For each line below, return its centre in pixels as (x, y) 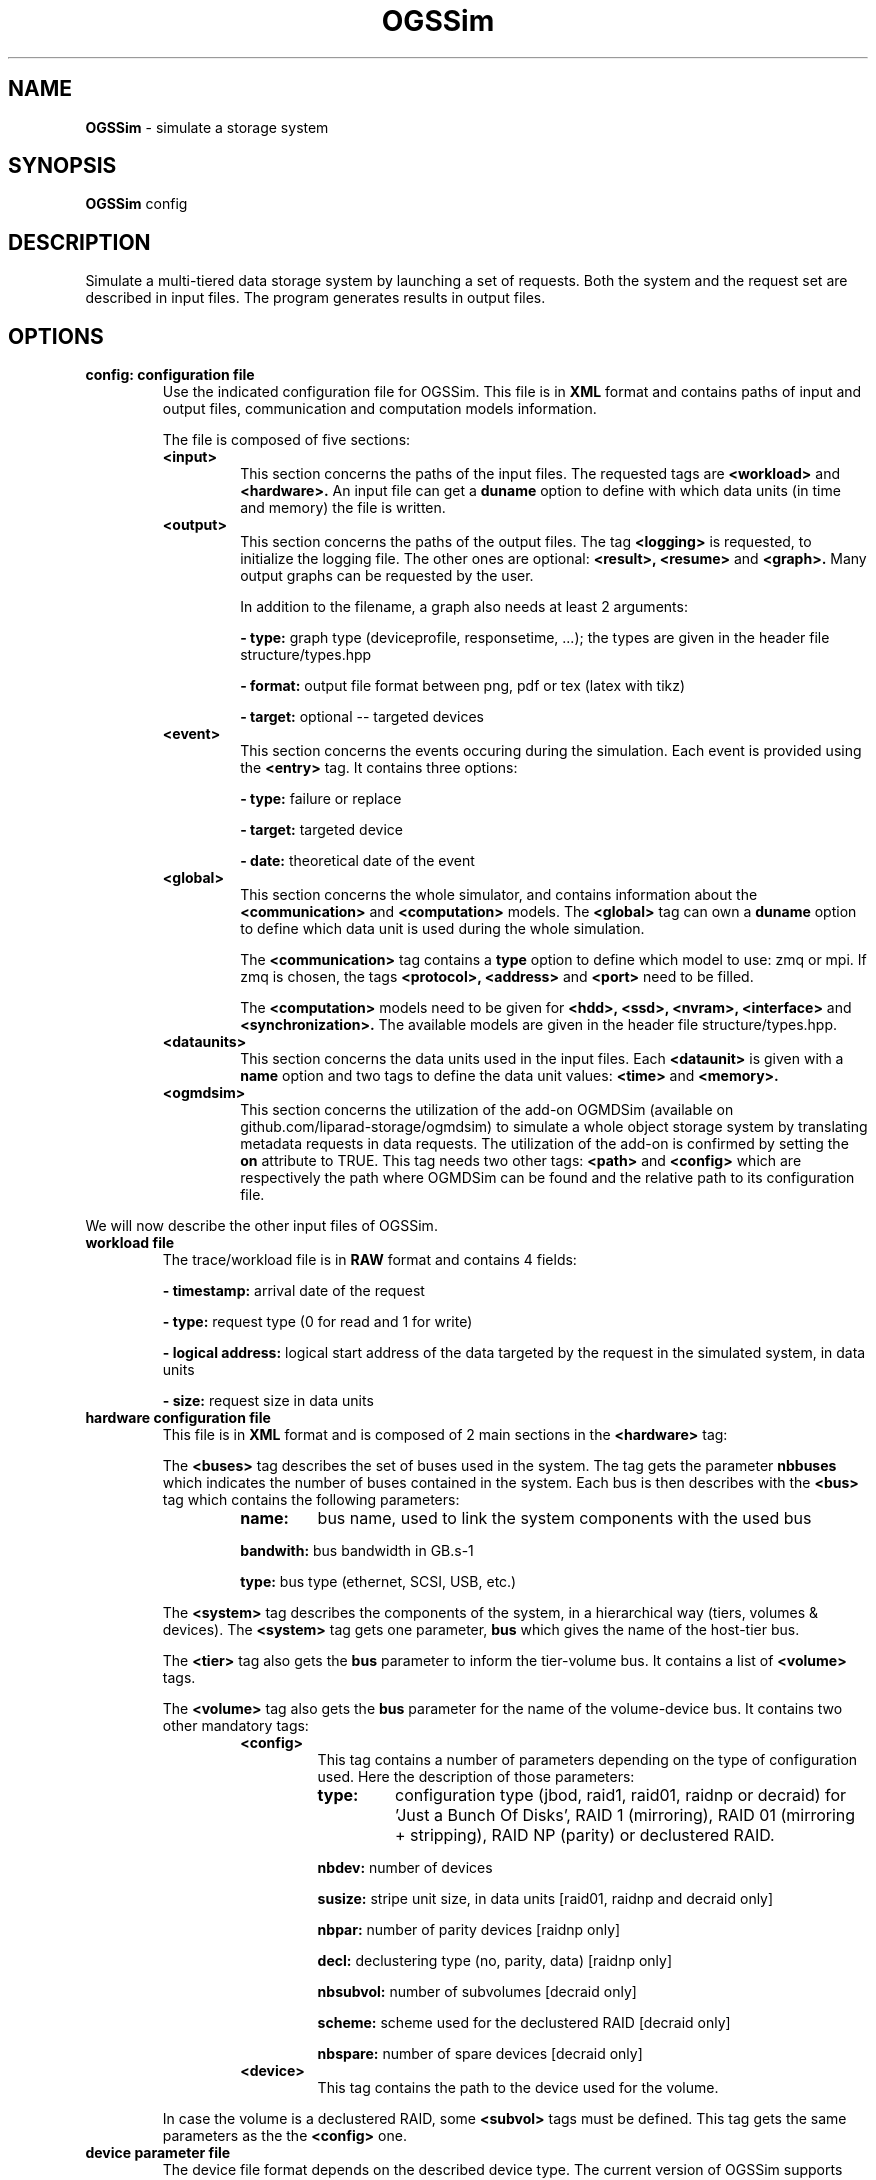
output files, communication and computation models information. (379, 409)
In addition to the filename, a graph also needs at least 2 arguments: (464, 607)
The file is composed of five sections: (286, 440)
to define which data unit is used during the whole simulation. (442, 929)
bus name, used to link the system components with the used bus (564, 1518)
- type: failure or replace (321, 799)
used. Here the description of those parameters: (476, 1777)
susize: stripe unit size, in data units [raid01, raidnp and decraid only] (545, 1899)
